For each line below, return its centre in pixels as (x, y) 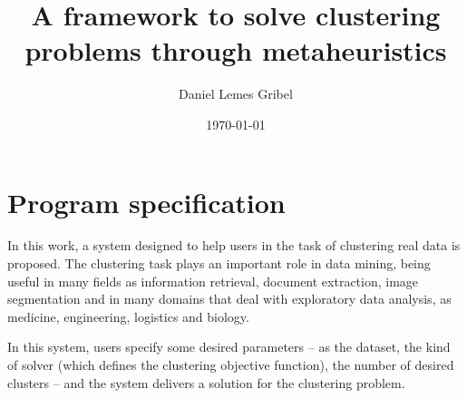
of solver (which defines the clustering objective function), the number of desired (231, 364)
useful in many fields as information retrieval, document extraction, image (213, 281)
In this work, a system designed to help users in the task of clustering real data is (234, 245)
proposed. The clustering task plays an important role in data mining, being (219, 263)
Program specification (146, 202)
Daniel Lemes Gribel (236, 94)
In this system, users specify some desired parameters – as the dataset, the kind (229, 347)
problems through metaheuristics (236, 50)
